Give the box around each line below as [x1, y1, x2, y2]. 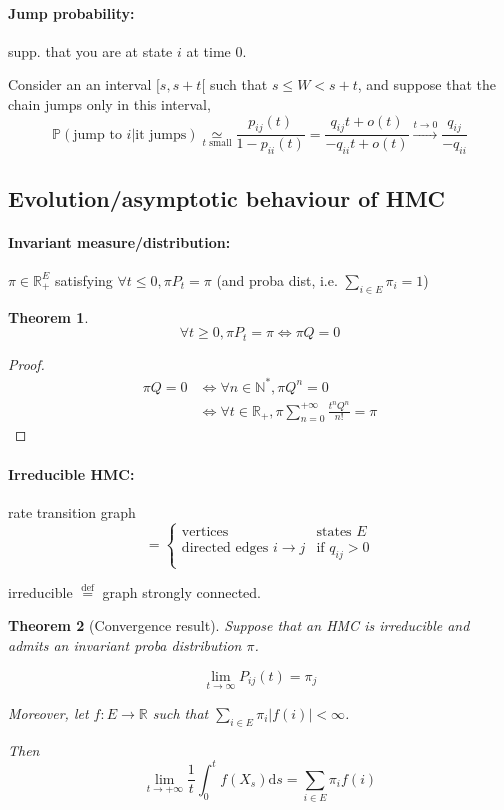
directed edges [181, 540, 269, 555]
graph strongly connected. [102, 581, 261, 602]
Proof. [8, 353, 45, 374]
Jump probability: [8, 2, 135, 23]
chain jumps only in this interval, [8, 93, 211, 114]
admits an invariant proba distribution [8, 635, 242, 656]
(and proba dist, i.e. [216, 269, 338, 290]
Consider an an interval [8, 74, 152, 95]
